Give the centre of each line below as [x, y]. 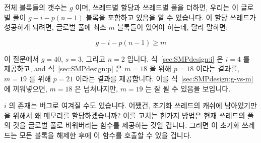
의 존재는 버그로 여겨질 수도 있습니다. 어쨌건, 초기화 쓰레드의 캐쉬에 [115, 105]
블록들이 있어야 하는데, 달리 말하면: [173, 27]
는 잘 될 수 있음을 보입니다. [188, 88]
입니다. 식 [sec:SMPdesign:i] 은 [175, 58]
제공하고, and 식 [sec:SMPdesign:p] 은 [63, 68]
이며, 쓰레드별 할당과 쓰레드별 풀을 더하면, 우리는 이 [157, 7]
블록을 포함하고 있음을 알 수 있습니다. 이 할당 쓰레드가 [171, 17]
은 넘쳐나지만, [96, 88]
